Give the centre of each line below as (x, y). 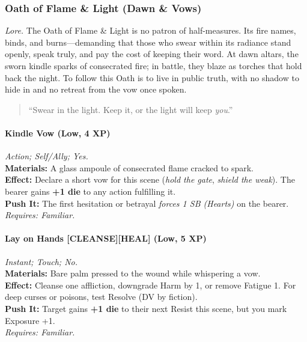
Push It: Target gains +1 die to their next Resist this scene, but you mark (146, 308)
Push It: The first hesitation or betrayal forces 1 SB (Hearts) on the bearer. (147, 203)
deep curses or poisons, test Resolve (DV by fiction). (101, 297)
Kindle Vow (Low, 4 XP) (58, 133)
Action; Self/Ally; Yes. (47, 156)
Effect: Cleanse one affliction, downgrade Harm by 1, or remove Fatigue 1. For (150, 285)
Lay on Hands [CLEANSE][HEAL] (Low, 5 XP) (106, 238)
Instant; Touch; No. (41, 261)
